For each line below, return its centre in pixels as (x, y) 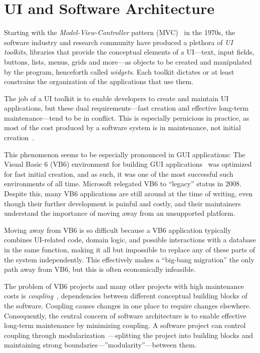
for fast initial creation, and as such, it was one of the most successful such (119, 173)
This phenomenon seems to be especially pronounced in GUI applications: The (125, 154)
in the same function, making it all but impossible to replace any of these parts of (129, 249)
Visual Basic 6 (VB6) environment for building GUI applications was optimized (128, 164)
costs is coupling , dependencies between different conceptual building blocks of (126, 296)
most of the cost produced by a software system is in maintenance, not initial (123, 127)
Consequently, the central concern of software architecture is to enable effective (125, 315)
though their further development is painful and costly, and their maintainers (122, 203)
